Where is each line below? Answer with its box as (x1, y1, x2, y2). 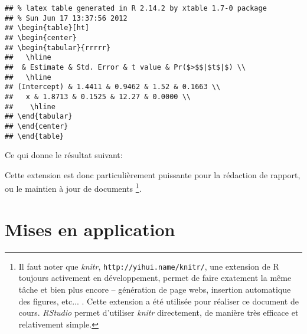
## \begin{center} (5, 33, 77, 42)
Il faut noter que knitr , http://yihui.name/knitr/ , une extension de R (18, 260, 279, 272)
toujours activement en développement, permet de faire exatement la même (18, 271, 292, 284)
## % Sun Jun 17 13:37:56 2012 (5, 14, 128, 22)
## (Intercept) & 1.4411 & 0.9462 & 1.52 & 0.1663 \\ (5, 83, 221, 91)
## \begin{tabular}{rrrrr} (5, 43, 110, 52)
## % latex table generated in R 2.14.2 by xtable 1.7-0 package (5, 4, 267, 12)
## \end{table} (5, 132, 64, 140)
